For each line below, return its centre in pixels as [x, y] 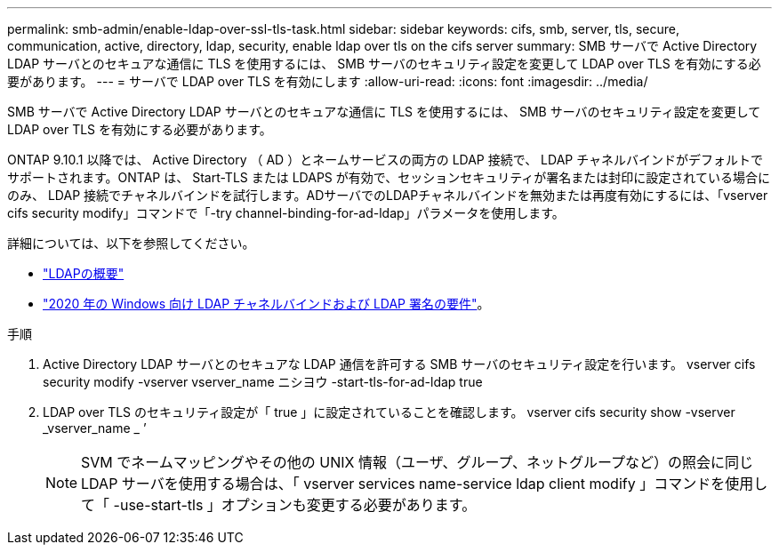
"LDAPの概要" [84, 273]
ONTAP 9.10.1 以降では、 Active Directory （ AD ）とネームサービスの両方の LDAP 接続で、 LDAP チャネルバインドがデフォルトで [385, 160]
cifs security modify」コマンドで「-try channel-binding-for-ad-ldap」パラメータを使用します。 [286, 213]
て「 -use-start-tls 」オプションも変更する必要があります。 [279, 505]
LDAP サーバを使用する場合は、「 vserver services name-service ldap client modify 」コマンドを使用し [425, 484]
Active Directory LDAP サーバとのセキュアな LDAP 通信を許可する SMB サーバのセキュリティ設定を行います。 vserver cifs [399, 364]
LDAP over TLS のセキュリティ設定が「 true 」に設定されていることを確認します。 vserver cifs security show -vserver [389, 412]
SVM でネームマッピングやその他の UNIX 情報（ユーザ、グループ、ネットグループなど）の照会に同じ [418, 462]
